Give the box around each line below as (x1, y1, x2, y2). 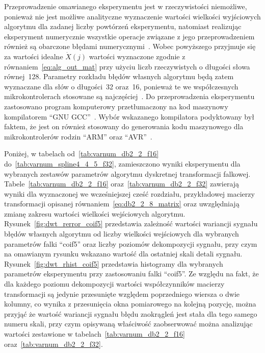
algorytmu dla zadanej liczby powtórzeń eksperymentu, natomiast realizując (4, 21, 242, 32)
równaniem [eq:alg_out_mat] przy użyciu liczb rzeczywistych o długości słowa (4, 61, 250, 72)
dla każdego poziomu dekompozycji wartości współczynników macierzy (4, 278, 225, 289)
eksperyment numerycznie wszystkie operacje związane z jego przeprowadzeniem (4, 31, 255, 41)
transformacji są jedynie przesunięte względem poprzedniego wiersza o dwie (4, 288, 240, 299)
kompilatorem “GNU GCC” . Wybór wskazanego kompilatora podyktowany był (4, 111, 254, 122)
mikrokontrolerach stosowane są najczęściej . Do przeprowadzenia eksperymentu (4, 91, 255, 102)
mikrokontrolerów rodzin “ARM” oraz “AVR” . (4, 131, 152, 142)
